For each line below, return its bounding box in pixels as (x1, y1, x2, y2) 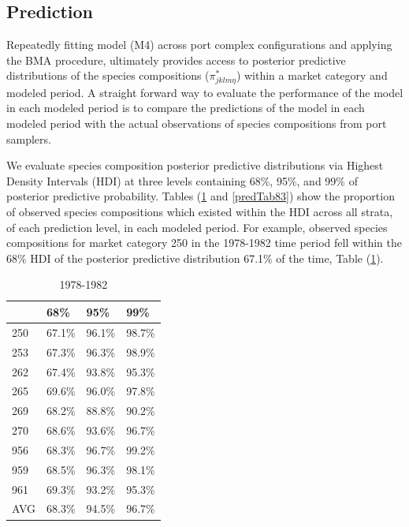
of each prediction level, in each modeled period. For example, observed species (6, 219, 388, 235)
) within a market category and (236, 67, 388, 84)
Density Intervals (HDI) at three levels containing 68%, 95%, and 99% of (6, 172, 358, 189)
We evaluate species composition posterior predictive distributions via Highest (6, 157, 384, 174)
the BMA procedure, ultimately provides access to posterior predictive (6, 51, 346, 68)
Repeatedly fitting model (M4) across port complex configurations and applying (6, 36, 392, 53)
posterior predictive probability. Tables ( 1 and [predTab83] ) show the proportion (6, 188, 395, 204)
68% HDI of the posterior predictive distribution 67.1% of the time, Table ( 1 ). (6, 249, 384, 266)
